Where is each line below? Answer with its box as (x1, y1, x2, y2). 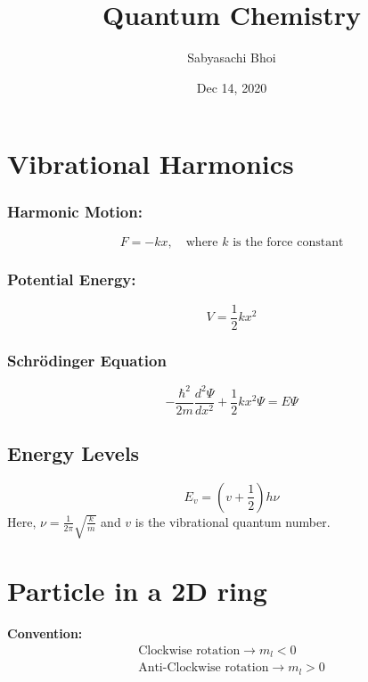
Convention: (7, 624, 83, 643)
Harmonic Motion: (7, 201, 143, 223)
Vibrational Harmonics (7, 145, 294, 182)
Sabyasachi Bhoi (187, 48, 276, 67)
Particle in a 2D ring (7, 572, 267, 609)
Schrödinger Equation (7, 349, 167, 371)
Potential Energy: (7, 267, 136, 290)
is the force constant (233, 235, 344, 249)
